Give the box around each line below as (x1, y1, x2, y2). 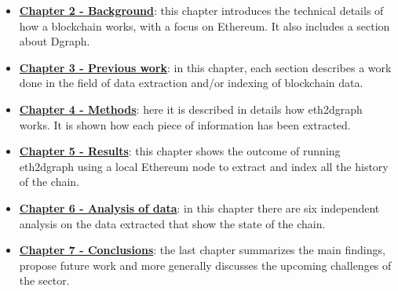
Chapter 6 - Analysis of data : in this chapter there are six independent (19, 199, 380, 216)
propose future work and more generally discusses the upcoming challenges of (19, 256, 392, 273)
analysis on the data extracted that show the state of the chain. (19, 215, 326, 231)
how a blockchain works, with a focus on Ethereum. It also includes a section (19, 17, 390, 34)
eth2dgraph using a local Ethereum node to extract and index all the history (19, 158, 389, 174)
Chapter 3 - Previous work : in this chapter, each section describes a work (19, 59, 392, 75)
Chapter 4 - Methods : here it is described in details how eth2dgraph (19, 100, 363, 117)
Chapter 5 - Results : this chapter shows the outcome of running (19, 143, 341, 159)
